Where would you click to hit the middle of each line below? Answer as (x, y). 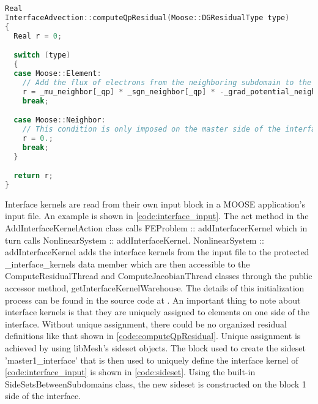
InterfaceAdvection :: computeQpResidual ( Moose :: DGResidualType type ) (147, 17)
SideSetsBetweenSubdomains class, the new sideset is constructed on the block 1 (156, 383)
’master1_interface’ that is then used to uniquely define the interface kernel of (152, 360)
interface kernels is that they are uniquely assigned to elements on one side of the (157, 312)
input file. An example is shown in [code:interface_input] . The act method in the (157, 216)
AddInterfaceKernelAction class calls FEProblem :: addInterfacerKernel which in (156, 228)
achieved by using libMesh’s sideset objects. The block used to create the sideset (155, 347)
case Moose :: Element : (57, 73)
